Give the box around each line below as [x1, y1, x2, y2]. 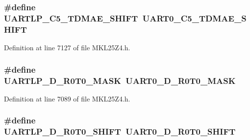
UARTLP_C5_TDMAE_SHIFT [4, 12, 138, 24]
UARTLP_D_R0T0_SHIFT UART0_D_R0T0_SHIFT [4, 125, 236, 138]
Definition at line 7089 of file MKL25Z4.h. [4, 93, 130, 103]
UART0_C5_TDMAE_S [142, 12, 247, 24]
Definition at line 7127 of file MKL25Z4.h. [4, 42, 130, 53]
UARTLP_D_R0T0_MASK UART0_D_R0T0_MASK [4, 74, 236, 86]
